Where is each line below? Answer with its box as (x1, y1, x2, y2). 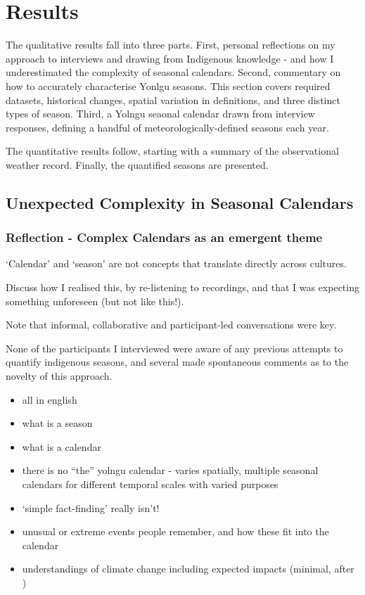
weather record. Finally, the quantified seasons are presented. (6, 157, 269, 172)
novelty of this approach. (6, 369, 113, 383)
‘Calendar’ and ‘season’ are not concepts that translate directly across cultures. (6, 256, 347, 271)
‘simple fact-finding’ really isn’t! (22, 500, 160, 515)
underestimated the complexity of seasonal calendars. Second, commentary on (6, 65, 341, 79)
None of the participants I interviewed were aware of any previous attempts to (6, 340, 343, 355)
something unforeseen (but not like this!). (6, 293, 184, 308)
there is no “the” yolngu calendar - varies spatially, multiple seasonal (22, 463, 319, 478)
